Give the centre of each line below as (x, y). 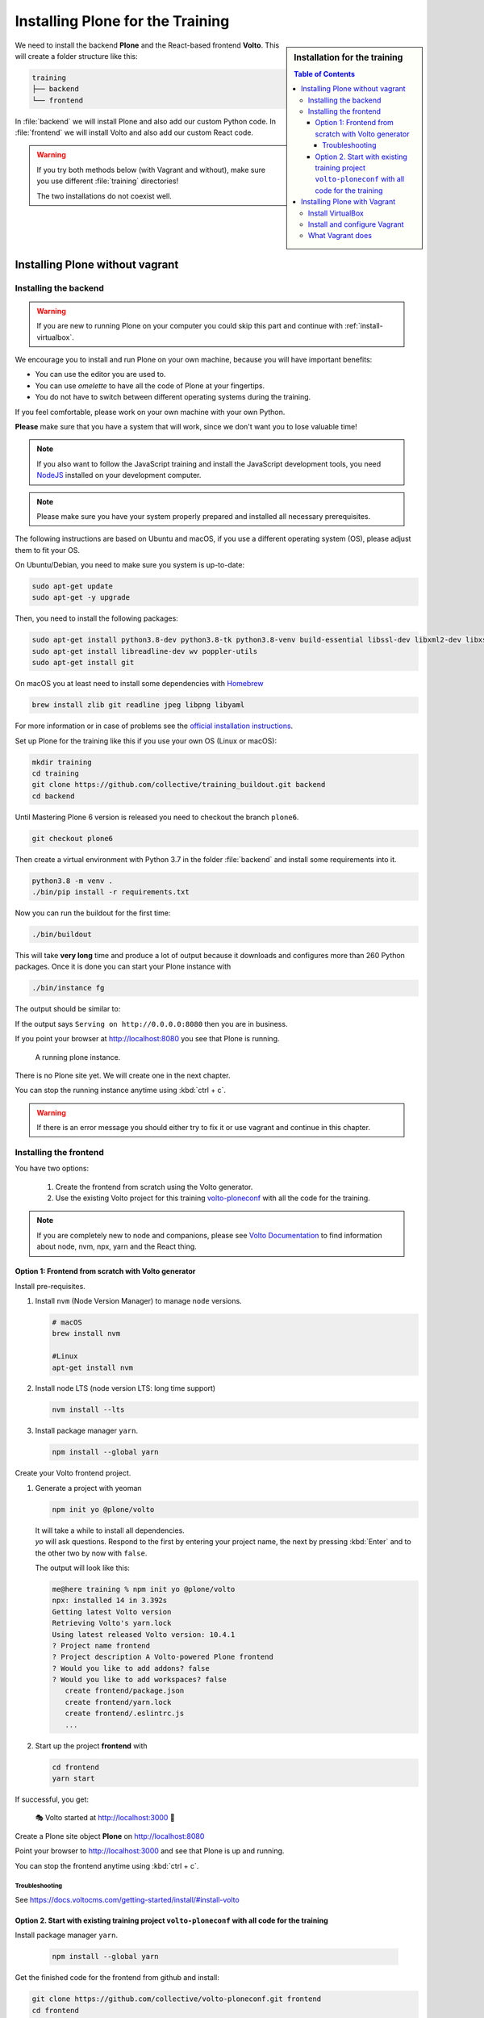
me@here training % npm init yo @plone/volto (144, 1589)
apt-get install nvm (92, 1367)
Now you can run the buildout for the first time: (93, 913)
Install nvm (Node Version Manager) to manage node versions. (138, 1300)
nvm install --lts (88, 1410)
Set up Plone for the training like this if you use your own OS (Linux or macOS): (146, 741)
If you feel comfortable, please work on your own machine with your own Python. (150, 412)
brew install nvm (86, 1333)
